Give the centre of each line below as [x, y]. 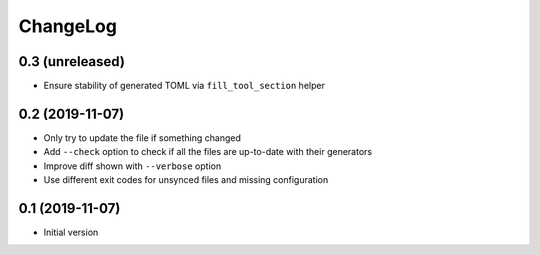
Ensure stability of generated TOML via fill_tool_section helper [184, 86]
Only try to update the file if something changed [142, 137]
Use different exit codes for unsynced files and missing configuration [186, 180]
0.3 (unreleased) [71, 61]
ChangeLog [67, 26]
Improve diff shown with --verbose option [132, 166]
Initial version [71, 232]
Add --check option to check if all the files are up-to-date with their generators [208, 152]
